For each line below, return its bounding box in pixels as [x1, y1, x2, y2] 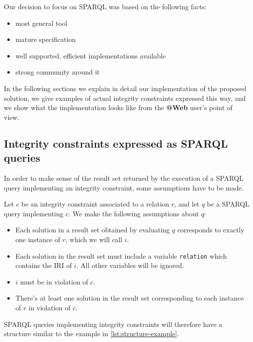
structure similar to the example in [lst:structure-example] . [4, 328, 179, 339]
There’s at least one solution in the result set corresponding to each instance [15, 293, 244, 303]
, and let [174, 199, 200, 209]
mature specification [15, 34, 76, 44]
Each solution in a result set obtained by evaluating [15, 225, 170, 235]
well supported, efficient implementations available [15, 50, 166, 60]
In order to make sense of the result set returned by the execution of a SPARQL [4, 172, 244, 183]
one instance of [15, 234, 60, 244]
